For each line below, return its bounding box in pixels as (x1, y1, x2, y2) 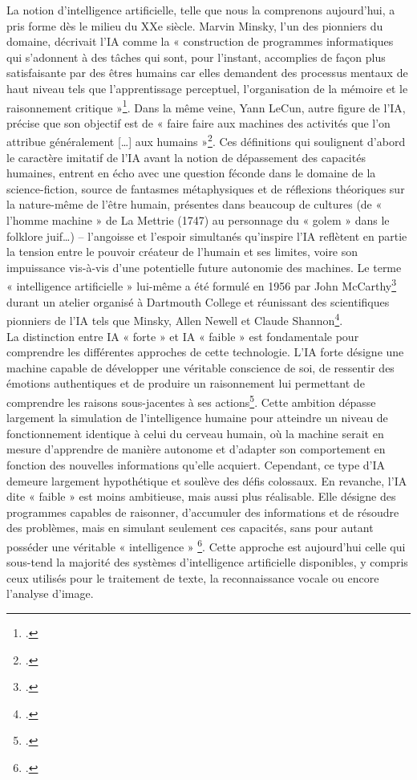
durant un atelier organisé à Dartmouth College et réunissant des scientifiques (6, 293, 390, 310)
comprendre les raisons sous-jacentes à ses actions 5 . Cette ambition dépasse (6, 391, 376, 410)
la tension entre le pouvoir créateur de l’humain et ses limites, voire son (6, 243, 358, 260)
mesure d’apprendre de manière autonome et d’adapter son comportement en (6, 441, 386, 457)
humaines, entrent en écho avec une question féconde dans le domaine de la (6, 165, 376, 181)
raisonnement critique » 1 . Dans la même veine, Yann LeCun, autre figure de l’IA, (6, 96, 406, 116)
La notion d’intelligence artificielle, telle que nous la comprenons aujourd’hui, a (6, 2, 395, 18)
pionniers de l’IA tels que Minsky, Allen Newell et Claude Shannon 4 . (6, 310, 343, 328)
